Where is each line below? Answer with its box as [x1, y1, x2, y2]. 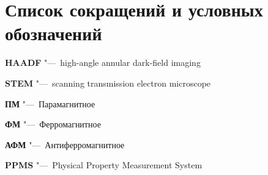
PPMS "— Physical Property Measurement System [5, 159, 203, 171]
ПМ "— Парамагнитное [5, 97, 95, 110]
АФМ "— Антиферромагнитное [5, 138, 125, 151]
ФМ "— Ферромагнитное [5, 118, 101, 130]
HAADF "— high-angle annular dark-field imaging [5, 56, 201, 69]
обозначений [5, 21, 102, 46]
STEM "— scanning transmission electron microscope [5, 76, 211, 89]
